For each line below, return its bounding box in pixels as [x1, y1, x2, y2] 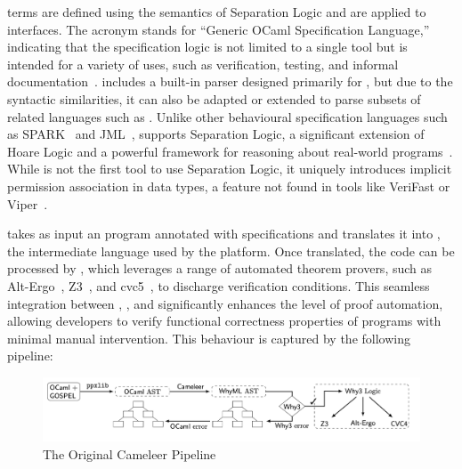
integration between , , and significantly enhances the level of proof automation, [7, 294, 443, 312]
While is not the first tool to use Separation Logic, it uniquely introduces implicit [7, 159, 452, 178]
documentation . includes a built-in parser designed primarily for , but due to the [7, 72, 453, 91]
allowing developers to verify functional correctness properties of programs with [7, 311, 442, 330]
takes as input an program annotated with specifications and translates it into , [7, 224, 441, 243]
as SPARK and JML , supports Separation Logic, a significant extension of [7, 125, 425, 143]
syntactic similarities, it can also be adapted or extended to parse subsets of [7, 89, 421, 108]
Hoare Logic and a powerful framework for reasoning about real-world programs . [7, 142, 453, 160]
